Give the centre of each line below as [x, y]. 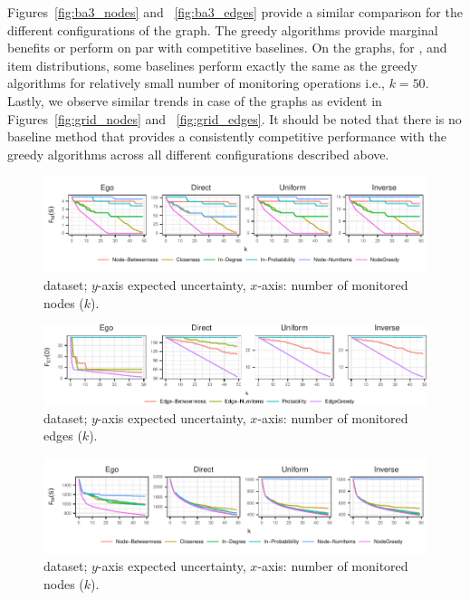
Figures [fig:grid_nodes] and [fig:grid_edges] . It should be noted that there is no [235, 118]
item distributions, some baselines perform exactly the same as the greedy [212, 65]
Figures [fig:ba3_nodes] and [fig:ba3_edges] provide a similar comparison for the [235, 12]
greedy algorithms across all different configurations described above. [198, 154]
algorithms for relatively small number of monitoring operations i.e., [197, 83]
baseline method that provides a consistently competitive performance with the [227, 136]
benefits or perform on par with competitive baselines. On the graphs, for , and [227, 48]
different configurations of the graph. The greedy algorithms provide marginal [223, 29]
